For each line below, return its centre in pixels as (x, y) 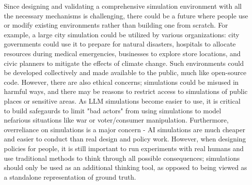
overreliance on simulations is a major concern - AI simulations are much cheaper (125, 129)
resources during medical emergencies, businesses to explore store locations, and (122, 53)
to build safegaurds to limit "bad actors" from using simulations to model (113, 110)
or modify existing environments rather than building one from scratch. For (116, 25)
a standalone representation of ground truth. (70, 177)
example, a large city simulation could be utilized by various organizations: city (122, 34)
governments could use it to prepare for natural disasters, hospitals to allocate (120, 44)
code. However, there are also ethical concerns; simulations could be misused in (121, 82)
